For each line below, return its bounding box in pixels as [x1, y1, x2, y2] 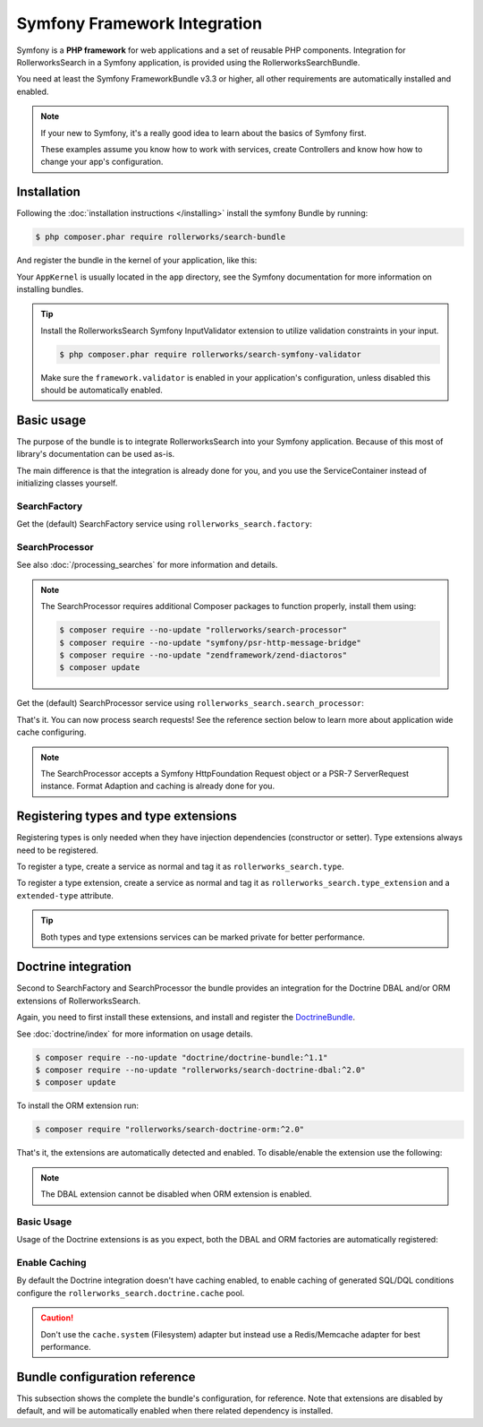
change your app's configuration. [40, 157, 164, 168]
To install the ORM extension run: [16, 1100, 139, 1111]
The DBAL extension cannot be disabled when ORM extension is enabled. [40, 1189, 312, 1199]
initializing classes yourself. [16, 477, 118, 488]
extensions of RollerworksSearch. [16, 995, 141, 1006]
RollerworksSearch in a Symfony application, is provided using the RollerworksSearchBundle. [16, 56, 360, 67]
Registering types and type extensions [16, 809, 237, 824]
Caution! [40, 1312, 74, 1323]
